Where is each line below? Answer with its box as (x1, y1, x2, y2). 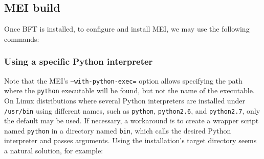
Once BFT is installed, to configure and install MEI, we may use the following (4, 23, 250, 34)
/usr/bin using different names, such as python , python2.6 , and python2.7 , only (4, 105, 260, 116)
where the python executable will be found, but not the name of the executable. (4, 85, 255, 96)
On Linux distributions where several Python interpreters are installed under (4, 95, 245, 105)
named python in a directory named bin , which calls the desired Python (4, 125, 231, 136)
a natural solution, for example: (4, 145, 103, 156)
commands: (4, 33, 39, 44)
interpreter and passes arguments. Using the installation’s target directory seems (4, 135, 257, 146)
